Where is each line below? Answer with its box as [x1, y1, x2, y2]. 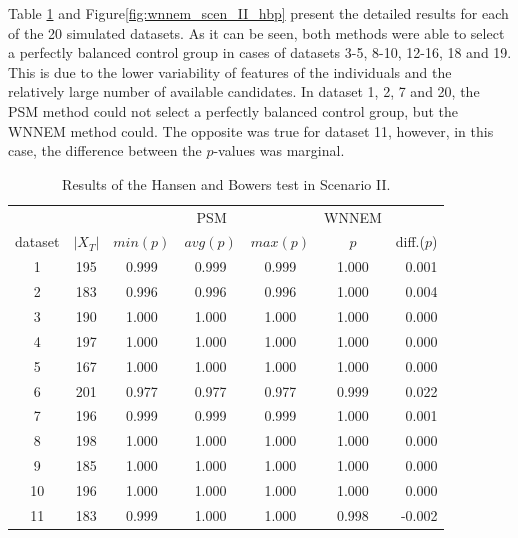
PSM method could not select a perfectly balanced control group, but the [8, 100, 458, 121]
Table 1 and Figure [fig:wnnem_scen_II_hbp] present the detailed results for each [8, 3, 509, 23]
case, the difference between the [8, 140, 202, 161]
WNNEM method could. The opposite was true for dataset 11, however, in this [8, 120, 494, 141]
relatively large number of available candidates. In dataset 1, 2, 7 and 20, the [8, 81, 480, 102]
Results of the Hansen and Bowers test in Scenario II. [62, 173, 391, 194]
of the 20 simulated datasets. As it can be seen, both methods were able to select [8, 22, 505, 43]
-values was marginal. [213, 140, 345, 161]
